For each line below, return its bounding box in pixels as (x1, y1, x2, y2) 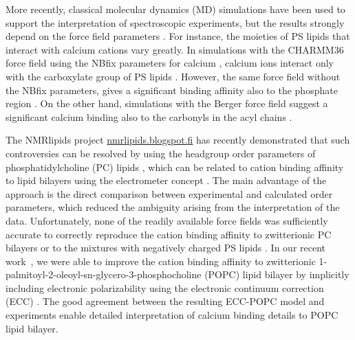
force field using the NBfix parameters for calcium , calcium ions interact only (6, 56, 334, 70)
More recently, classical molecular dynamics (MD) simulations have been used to (6, 2, 345, 16)
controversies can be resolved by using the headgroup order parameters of (6, 146, 316, 160)
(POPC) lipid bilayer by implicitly (204, 267, 349, 282)
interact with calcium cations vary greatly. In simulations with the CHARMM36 (6, 42, 344, 56)
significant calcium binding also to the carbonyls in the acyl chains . (6, 109, 292, 124)
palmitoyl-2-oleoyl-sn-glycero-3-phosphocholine (6, 267, 202, 282)
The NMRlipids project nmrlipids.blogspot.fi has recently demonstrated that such (6, 133, 350, 147)
